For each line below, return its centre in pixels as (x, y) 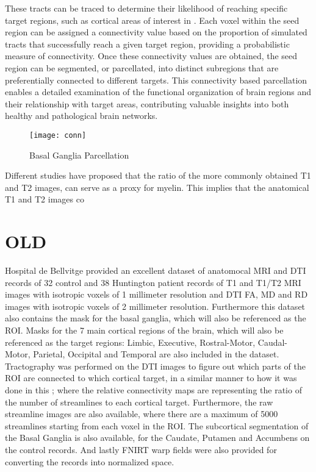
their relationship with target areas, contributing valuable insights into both (147, 103)
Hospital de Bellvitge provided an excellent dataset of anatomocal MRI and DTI (156, 270)
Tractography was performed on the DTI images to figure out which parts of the (155, 366)
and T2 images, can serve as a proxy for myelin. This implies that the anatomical (157, 187)
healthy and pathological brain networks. (81, 116)
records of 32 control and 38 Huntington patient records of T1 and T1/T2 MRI (153, 282)
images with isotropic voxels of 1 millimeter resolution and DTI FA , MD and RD (156, 294)
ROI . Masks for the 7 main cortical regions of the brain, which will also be (144, 330)
